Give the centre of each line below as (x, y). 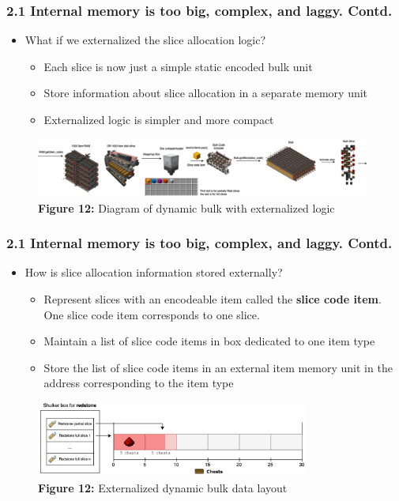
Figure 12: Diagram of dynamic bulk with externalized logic (186, 207)
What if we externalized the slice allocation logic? (145, 40)
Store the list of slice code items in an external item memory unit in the (218, 367)
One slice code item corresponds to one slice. (152, 314)
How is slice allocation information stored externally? (154, 272)
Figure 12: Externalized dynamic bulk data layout (163, 487)
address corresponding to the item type (139, 383)
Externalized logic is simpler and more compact (159, 119)
